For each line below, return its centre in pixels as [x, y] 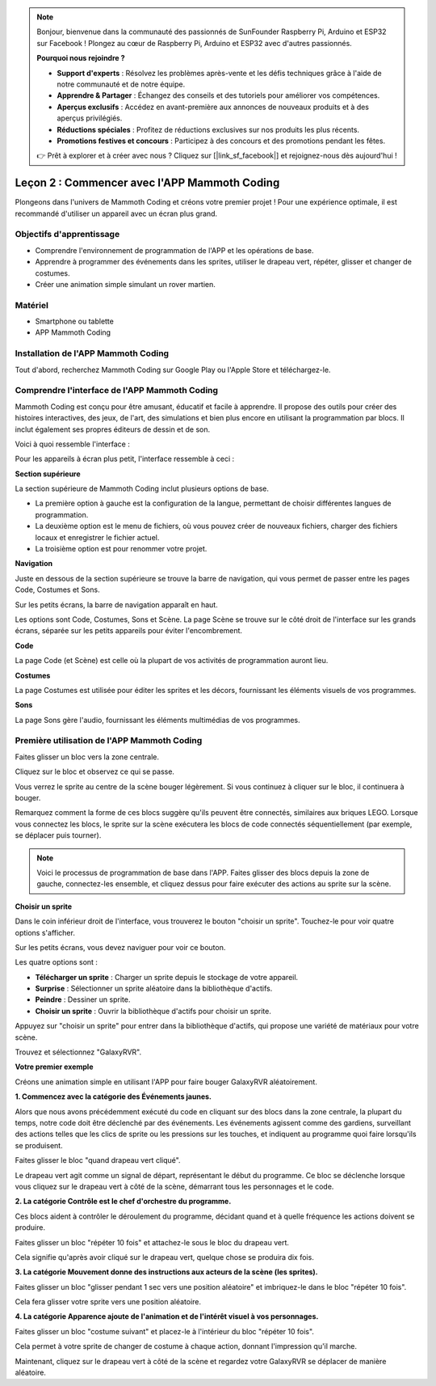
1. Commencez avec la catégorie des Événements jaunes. [113, 1097]
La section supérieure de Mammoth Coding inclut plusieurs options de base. [142, 488]
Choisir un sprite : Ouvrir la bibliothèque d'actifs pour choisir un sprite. [153, 1011]
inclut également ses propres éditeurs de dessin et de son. [113, 429]
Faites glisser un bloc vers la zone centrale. [87, 757]
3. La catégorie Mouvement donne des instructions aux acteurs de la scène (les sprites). [166, 1272]
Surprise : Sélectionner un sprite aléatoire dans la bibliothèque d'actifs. [154, 989]
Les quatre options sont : [57, 962]
